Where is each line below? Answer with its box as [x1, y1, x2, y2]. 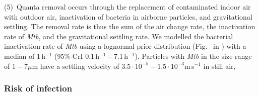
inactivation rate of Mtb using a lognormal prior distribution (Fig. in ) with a [4, 41, 246, 51]
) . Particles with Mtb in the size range [135, 50, 252, 61]
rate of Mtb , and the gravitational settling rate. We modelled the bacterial [4, 31, 233, 41]
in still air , [203, 60, 236, 71]
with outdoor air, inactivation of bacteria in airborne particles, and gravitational [4, 11, 252, 22]
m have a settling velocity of [32, 60, 119, 71]
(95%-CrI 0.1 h [54, 50, 100, 61]
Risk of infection [4, 82, 73, 94]
